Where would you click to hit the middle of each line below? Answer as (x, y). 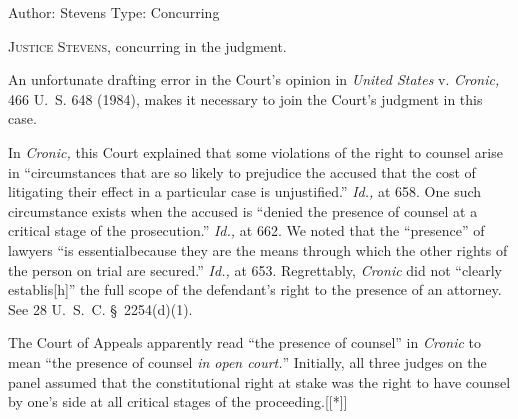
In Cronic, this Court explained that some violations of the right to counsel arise (255, 151)
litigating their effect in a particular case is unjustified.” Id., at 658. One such (245, 191)
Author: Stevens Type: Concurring (114, 12)
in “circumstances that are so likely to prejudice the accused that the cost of (242, 171)
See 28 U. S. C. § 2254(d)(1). (100, 308)
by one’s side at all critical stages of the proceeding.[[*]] (178, 401)
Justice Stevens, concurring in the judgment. (147, 45)
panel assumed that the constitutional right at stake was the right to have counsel (259, 381)
